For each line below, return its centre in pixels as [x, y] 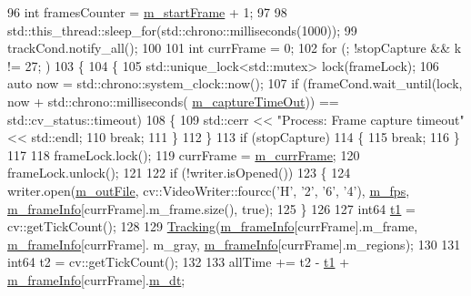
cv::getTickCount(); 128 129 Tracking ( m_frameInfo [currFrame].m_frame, [213, 226]
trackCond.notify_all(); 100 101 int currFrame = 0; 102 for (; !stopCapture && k [235, 48]
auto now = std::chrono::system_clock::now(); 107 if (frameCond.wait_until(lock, [235, 83]
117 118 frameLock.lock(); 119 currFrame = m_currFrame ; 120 [184, 154]
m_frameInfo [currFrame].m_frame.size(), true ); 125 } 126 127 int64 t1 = [211, 208]
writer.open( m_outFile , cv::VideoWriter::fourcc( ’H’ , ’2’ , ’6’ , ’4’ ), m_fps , [209, 190]
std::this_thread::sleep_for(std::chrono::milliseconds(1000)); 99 [182, 30]
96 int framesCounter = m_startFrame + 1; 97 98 [147, 12]
